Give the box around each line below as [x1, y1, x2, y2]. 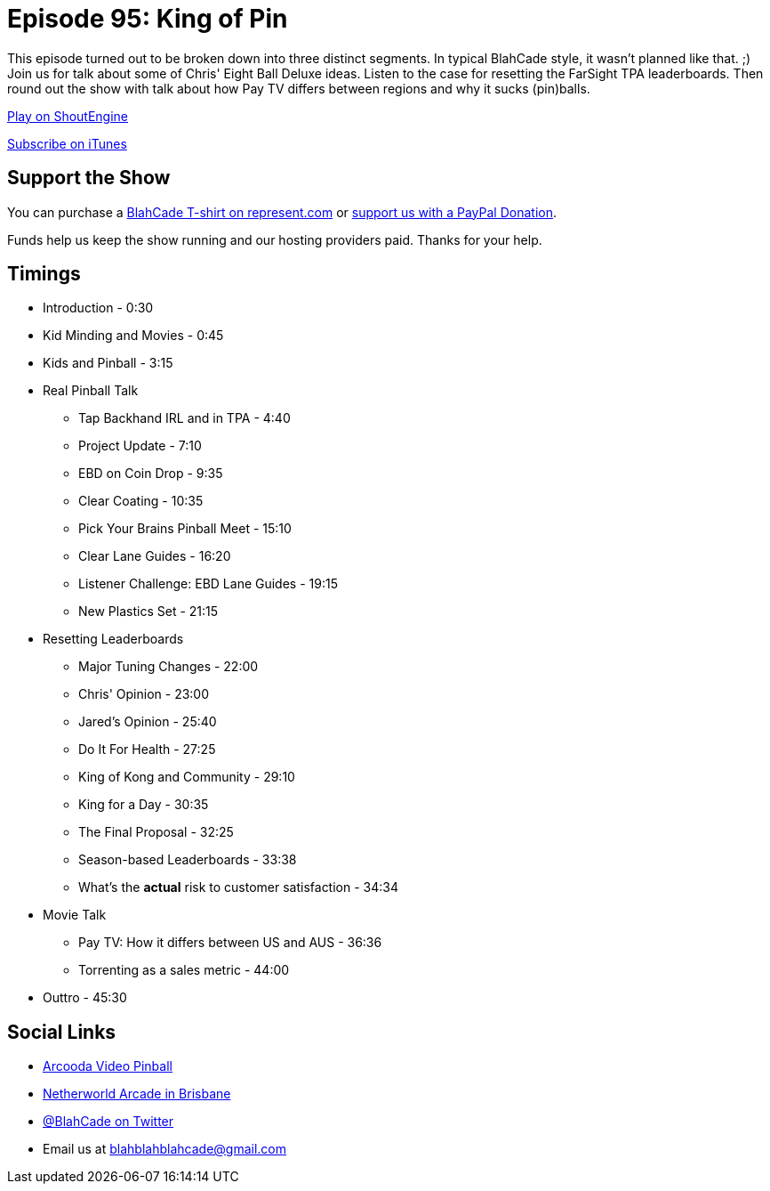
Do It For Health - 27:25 [78, 741, 216, 758]
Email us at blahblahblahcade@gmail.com [43, 1141, 286, 1157]
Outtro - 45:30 [43, 990, 127, 1006]
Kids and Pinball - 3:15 [43, 355, 173, 371]
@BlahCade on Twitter [43, 1114, 174, 1130]
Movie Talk [43, 907, 107, 923]
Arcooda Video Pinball [43, 1058, 172, 1074]
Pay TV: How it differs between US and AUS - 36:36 [78, 935, 382, 951]
